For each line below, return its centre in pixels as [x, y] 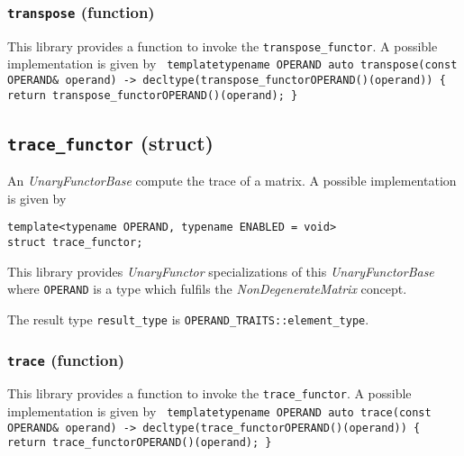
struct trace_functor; [75, 243]
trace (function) [66, 359]
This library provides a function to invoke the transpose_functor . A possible [223, 46]
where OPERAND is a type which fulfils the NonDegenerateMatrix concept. [207, 289]
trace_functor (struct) [110, 142]
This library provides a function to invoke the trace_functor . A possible [209, 393]
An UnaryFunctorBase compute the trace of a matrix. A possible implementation [232, 181]
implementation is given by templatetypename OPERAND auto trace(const [219, 411]
